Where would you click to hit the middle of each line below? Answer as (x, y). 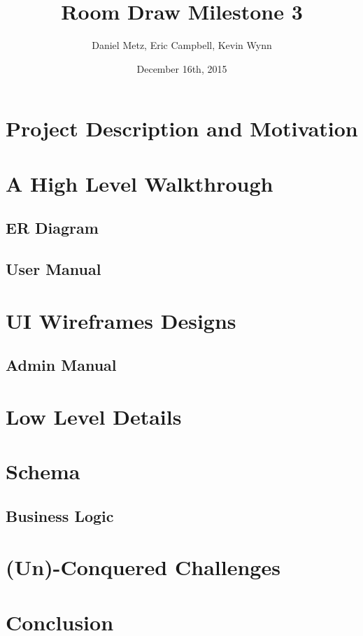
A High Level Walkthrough (140, 183)
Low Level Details (94, 416)
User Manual (54, 269)
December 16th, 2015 (182, 68)
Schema (43, 471)
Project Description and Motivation (182, 128)
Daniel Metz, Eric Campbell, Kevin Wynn (182, 45)
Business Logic (60, 515)
